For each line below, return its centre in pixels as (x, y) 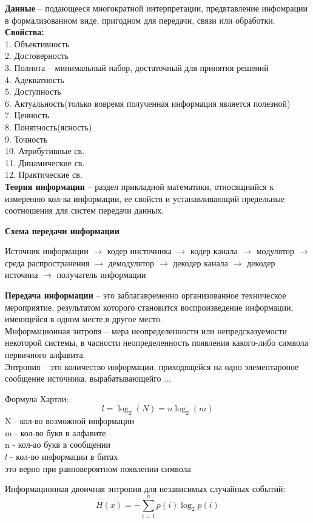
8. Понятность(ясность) (49, 127)
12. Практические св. (44, 174)
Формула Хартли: (37, 398)
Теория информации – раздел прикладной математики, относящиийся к (140, 186)
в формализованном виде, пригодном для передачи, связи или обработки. (140, 20)
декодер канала (201, 262)
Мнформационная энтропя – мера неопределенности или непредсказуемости (146, 330)
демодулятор (131, 262)
